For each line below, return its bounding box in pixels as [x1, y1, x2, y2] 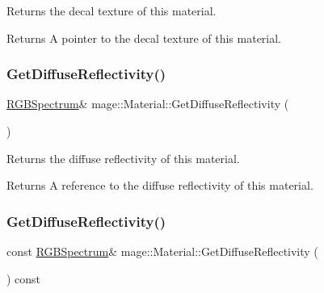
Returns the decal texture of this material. [6, 2, 217, 19]
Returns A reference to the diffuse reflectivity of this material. [6, 177, 313, 194]
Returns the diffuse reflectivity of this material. [6, 149, 240, 166]
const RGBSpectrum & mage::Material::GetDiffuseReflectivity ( [6, 243, 318, 259]
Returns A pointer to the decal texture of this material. [6, 29, 282, 46]
